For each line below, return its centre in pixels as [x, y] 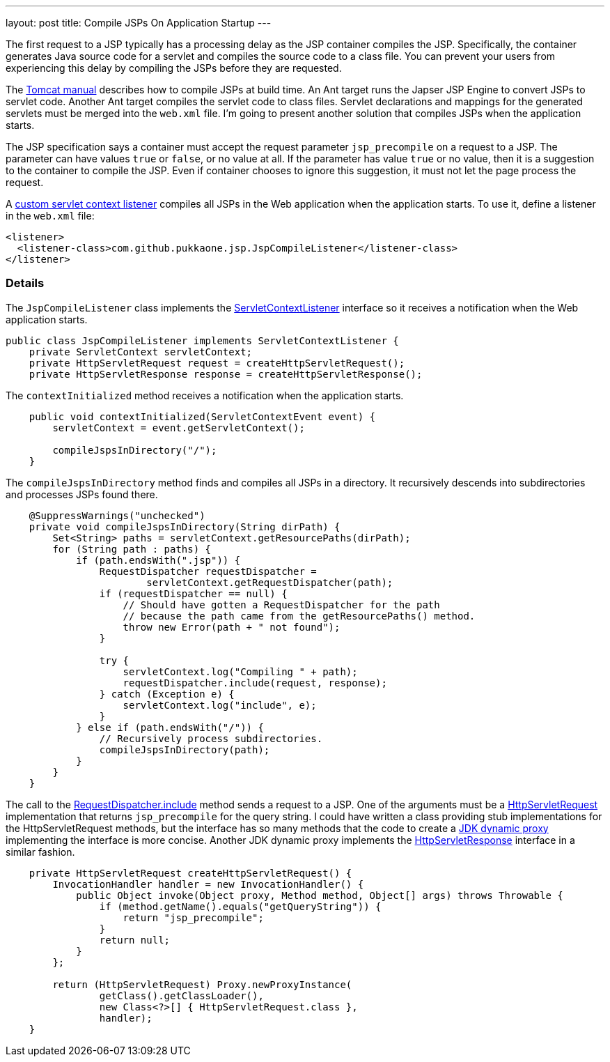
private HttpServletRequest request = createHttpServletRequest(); [217, 363]
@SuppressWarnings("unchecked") [117, 515]
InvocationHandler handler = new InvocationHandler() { [208, 884]
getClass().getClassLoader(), [181, 995]
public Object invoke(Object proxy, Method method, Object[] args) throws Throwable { [320, 895]
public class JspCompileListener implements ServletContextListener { [202, 340]
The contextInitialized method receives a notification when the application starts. [205, 395]
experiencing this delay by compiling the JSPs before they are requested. [174, 68]
